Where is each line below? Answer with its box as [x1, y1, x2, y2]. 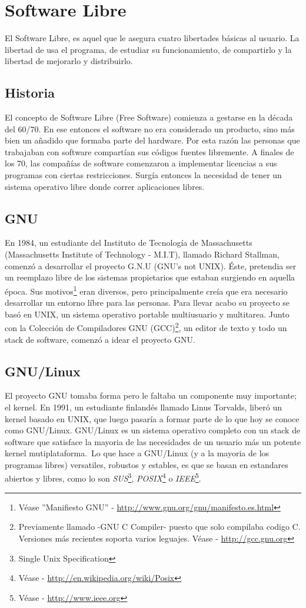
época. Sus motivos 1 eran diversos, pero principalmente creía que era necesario [5, 283, 288, 297]
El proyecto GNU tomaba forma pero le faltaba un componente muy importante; [5, 389, 297, 402]
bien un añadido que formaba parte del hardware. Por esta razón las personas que [5, 134, 300, 146]
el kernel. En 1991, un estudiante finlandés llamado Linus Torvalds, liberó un [5, 400, 282, 413]
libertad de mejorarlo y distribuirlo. [5, 55, 133, 67]
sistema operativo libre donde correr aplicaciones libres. [5, 180, 205, 192]
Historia [5, 83, 55, 102]
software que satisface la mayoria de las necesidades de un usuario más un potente [5, 435, 301, 447]
